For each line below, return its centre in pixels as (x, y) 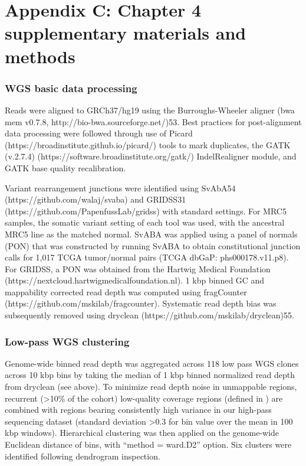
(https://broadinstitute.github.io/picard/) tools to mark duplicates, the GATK (148, 144)
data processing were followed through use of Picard (99, 133)
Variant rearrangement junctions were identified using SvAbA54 (120, 188)
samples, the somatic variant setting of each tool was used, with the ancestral (145, 222)
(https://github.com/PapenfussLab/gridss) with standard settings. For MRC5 (146, 211)
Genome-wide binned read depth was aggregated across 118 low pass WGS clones (152, 363)
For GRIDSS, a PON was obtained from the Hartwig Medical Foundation (138, 268)
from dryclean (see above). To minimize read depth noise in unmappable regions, (151, 387)
